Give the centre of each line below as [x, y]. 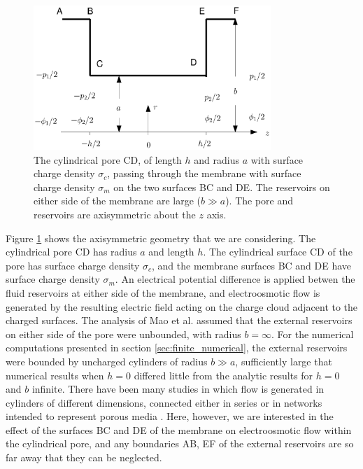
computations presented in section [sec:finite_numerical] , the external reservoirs [177, 348]
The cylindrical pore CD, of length [108, 159]
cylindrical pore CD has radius [71, 252]
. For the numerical [313, 334]
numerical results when [55, 375]
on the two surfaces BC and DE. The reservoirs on [222, 187]
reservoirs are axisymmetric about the [115, 214]
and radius [216, 159]
